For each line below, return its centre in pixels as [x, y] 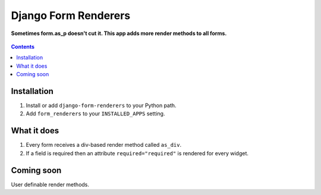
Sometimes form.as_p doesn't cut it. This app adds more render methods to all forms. [119, 33]
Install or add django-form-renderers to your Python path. [101, 106]
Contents [23, 46]
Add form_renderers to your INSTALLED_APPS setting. [95, 114]
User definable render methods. [50, 184]
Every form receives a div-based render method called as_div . [103, 145]
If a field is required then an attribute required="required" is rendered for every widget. [137, 153]
